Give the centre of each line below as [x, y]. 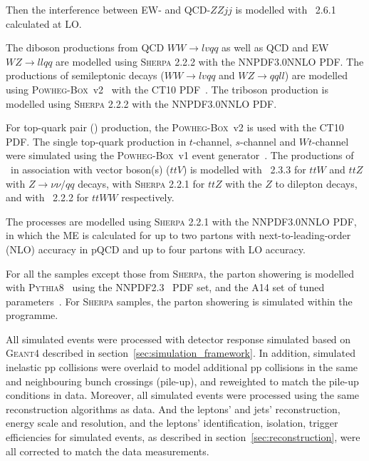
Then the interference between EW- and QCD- [108, 9]
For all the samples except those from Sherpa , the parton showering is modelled [180, 273]
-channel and [268, 141]
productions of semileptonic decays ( [85, 75]
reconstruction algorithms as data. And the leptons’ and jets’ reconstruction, [173, 409]
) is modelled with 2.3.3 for [244, 169]
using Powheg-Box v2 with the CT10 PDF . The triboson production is [167, 89]
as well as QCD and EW [275, 47]
